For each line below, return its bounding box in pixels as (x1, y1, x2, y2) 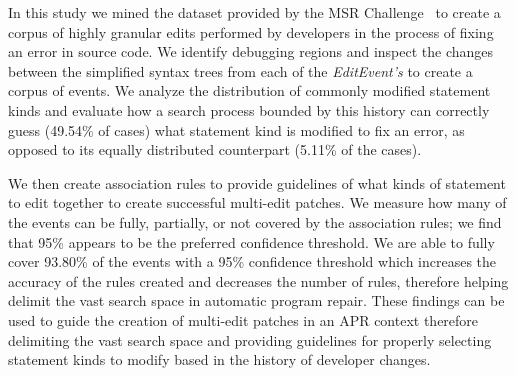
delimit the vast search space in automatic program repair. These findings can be (8, 290, 505, 311)
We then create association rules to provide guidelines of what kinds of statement (8, 172, 506, 193)
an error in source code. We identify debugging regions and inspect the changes (8, 41, 494, 62)
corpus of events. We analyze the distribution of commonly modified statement (8, 80, 491, 101)
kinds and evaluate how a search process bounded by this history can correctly (8, 99, 490, 120)
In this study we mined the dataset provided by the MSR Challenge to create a (8, 2, 501, 22)
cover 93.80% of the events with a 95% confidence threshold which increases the (8, 251, 497, 272)
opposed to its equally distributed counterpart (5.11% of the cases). (8, 139, 422, 160)
